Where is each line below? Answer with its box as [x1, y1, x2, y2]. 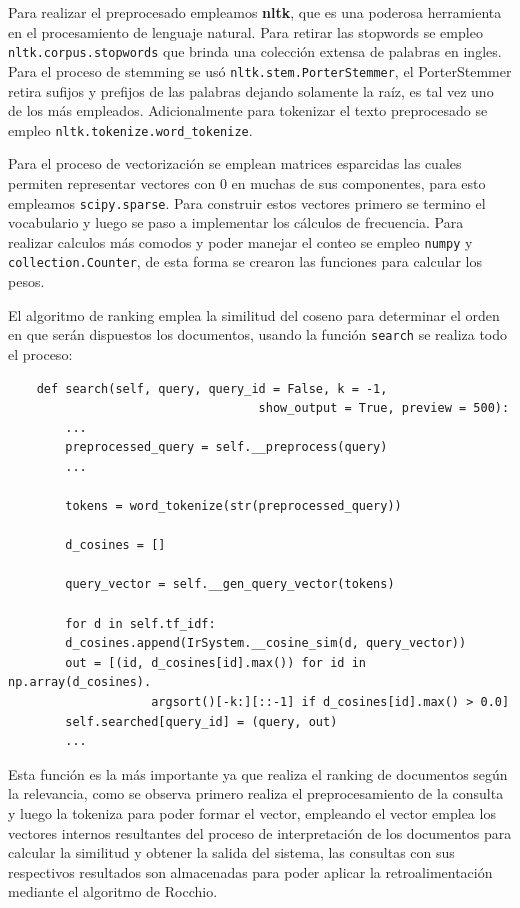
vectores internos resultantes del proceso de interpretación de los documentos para [8, 822, 512, 843]
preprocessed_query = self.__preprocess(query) [65, 440, 388, 455]
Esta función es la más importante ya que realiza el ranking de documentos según [8, 763, 508, 784]
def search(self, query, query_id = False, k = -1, [36, 381, 388, 396]
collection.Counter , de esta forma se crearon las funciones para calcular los [8, 251, 482, 272]
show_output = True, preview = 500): [258, 401, 510, 416]
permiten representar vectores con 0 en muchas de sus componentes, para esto [8, 172, 486, 193]
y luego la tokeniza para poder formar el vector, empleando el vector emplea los [8, 803, 496, 823]
